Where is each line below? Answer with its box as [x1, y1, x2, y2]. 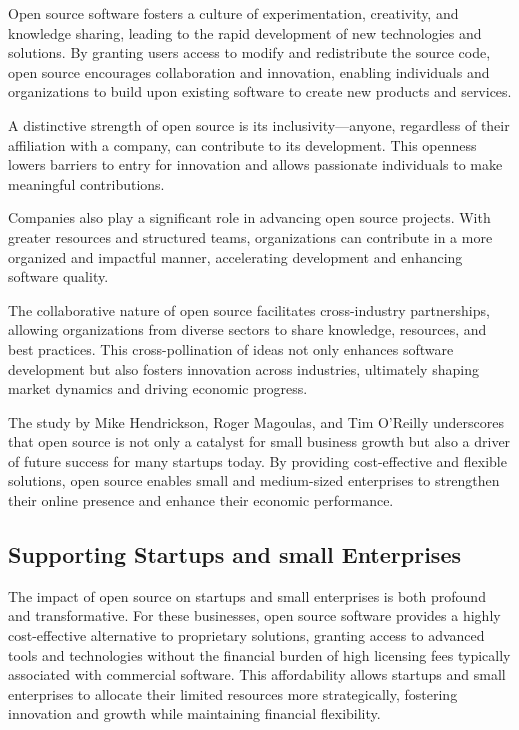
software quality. [8, 266, 109, 287]
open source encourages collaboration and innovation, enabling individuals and [8, 61, 490, 82]
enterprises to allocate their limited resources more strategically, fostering [8, 683, 458, 704]
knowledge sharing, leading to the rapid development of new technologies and [8, 22, 482, 43]
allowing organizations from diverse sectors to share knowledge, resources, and [8, 319, 487, 340]
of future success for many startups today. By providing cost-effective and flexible [8, 450, 507, 471]
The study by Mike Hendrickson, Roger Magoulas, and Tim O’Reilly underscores [8, 411, 504, 432]
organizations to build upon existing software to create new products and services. [8, 81, 512, 102]
